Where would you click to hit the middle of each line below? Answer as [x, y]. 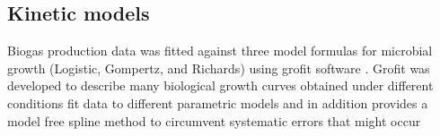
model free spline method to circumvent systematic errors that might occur [214, 120]
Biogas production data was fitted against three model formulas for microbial [220, 51]
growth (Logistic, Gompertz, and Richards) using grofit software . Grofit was [219, 68]
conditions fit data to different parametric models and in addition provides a [218, 102]
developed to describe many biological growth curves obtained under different [220, 85]
